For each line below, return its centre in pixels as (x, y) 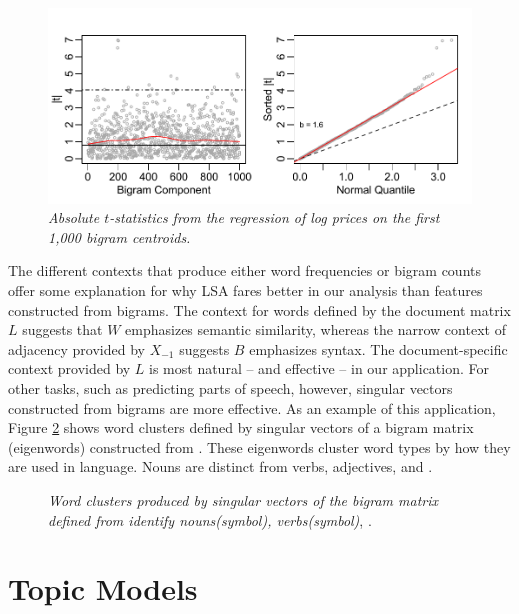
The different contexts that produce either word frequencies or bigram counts (244, 270)
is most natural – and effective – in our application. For (319, 368)
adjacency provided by (76, 348)
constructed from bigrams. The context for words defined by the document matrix (259, 309)
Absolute (74, 217)
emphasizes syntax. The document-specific (378, 348)
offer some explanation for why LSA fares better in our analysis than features (245, 290)
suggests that (62, 329)
